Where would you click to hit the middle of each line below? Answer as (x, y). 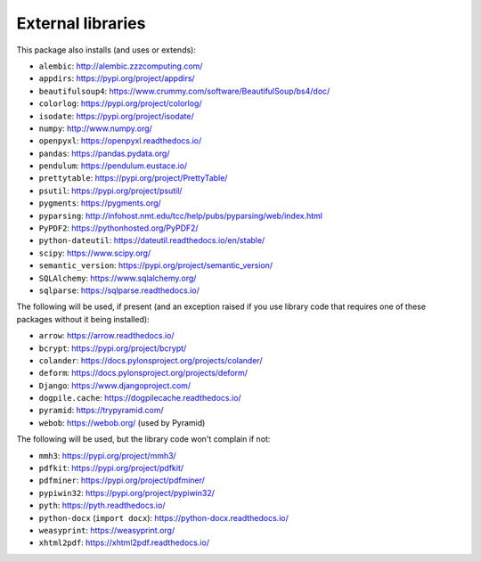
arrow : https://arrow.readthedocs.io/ (106, 336)
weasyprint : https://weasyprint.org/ (107, 530)
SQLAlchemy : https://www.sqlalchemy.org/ (118, 278)
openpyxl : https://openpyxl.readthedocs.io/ (120, 141)
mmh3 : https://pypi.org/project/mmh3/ (108, 455)
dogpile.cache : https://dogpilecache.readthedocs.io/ (140, 398)
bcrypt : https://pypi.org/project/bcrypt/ (113, 348)
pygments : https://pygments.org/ (100, 203)
